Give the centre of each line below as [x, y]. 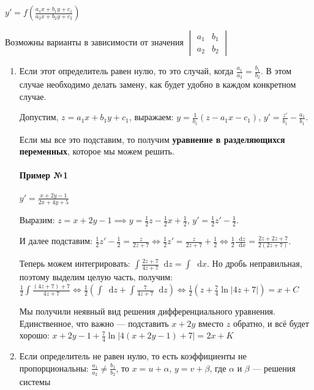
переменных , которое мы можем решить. [97, 151]
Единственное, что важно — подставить [94, 323]
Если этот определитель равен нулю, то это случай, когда [126, 71]
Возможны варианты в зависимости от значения [94, 42]
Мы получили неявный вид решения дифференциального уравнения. [147, 311]
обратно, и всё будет [271, 323]
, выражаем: [151, 117]
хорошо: [34, 335]
